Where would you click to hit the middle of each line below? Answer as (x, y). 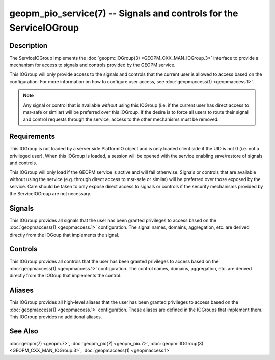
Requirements (32, 136)
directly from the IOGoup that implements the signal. (64, 235)
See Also (24, 331)
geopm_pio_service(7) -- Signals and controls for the (124, 13)
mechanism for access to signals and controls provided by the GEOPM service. (92, 65)
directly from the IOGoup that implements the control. (65, 276)
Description (29, 46)
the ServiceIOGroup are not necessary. (50, 193)
